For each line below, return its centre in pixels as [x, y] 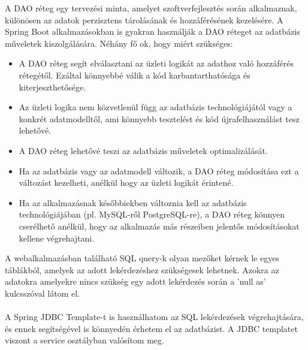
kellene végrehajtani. [57, 238]
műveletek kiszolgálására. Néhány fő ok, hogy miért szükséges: [119, 43]
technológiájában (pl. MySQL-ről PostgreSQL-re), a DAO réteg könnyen [152, 214]
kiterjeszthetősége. [52, 87]
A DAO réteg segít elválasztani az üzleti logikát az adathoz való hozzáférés [156, 63]
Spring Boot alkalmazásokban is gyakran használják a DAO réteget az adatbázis [153, 31]
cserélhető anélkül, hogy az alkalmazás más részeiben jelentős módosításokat [159, 226]
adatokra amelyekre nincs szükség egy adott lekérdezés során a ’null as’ [135, 281]
